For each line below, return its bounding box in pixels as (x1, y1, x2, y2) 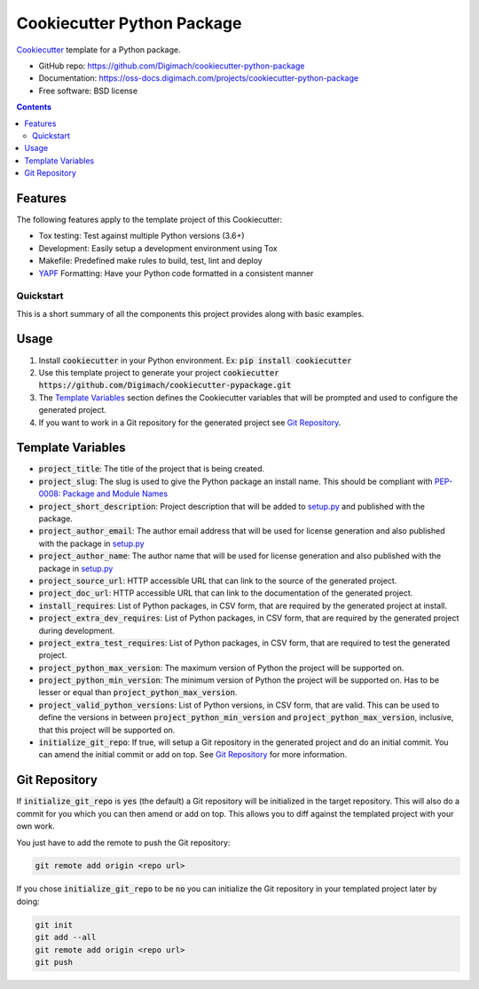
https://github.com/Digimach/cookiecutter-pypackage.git (38, 380, 292, 391)
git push (35, 957, 74, 968)
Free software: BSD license (38, 85, 137, 96)
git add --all (35, 932, 97, 943)
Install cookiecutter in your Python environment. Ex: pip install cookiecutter (38, 355, 352, 366)
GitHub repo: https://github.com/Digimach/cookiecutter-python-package (38, 60, 305, 71)
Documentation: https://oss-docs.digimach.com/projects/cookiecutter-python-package (38, 73, 359, 83)
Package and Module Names (62, 488, 169, 499)
